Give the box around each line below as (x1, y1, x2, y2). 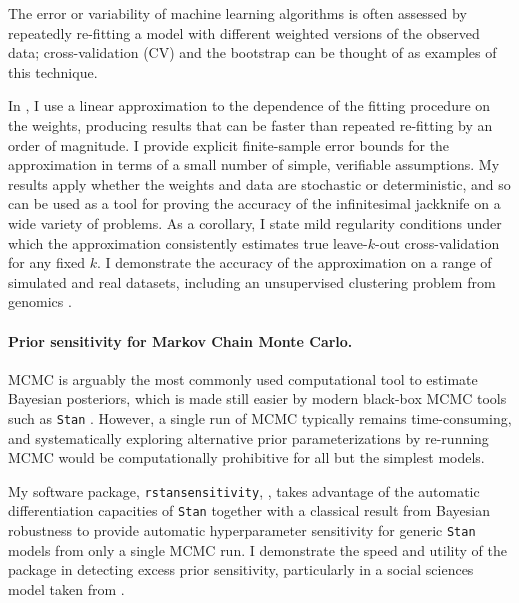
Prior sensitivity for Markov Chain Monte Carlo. (8, 330, 353, 351)
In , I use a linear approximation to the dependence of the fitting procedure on (8, 95, 491, 116)
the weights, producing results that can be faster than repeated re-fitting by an (8, 114, 493, 135)
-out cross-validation (374, 232, 500, 253)
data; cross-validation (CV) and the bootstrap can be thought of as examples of (8, 42, 497, 63)
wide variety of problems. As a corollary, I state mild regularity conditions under (8, 212, 502, 233)
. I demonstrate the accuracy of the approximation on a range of (97, 252, 492, 273)
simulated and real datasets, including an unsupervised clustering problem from (8, 271, 496, 292)
